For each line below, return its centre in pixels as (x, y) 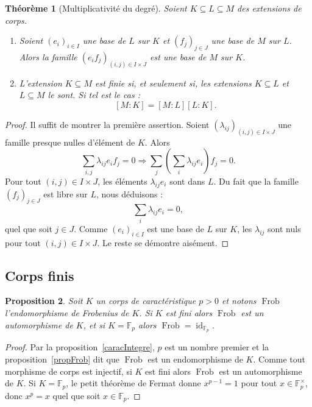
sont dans (187, 181)
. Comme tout (279, 359)
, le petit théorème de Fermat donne (133, 383)
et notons (239, 301)
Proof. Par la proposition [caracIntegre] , (80, 347)
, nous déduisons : (129, 193)
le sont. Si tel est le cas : (94, 95)
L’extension (41, 83)
